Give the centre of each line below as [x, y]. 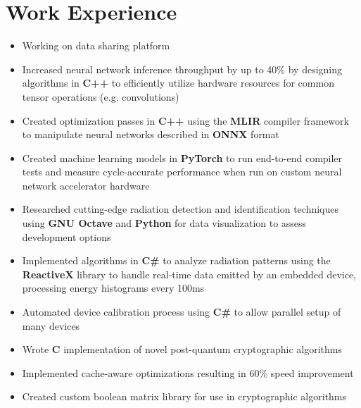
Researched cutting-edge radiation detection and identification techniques [180, 209]
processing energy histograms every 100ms [113, 288]
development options [66, 236]
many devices [51, 325]
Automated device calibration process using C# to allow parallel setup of [182, 312]
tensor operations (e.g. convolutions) [101, 96]
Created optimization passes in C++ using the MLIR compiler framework [185, 120]
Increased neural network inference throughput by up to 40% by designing [182, 69]
